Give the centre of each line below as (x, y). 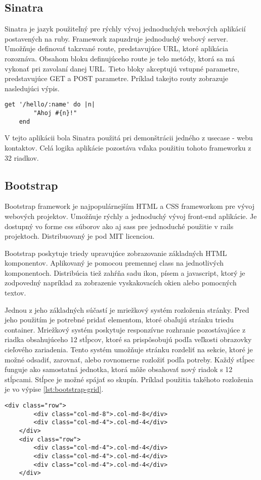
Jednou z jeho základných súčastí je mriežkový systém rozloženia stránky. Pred (127, 309)
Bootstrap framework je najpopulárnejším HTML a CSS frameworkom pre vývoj (129, 206)
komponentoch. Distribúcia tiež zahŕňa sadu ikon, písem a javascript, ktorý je (125, 272)
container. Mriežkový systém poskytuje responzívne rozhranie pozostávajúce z (125, 329)
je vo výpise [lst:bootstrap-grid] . (54, 389)
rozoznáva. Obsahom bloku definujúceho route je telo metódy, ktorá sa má (120, 58)
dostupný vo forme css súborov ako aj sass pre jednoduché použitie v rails (119, 226)
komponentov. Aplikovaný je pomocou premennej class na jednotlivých (114, 263)
